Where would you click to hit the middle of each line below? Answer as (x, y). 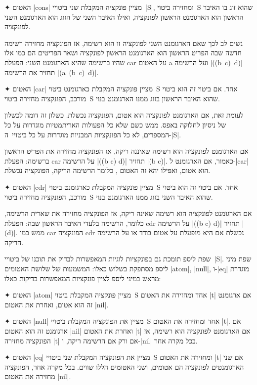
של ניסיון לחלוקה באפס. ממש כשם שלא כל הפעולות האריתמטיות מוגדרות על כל (115, 124)
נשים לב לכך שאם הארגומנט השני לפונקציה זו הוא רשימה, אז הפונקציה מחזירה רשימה (124, 43)
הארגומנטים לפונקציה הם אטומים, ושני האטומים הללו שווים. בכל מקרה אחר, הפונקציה (124, 366)
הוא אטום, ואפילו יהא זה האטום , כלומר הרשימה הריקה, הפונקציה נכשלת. (107, 170)
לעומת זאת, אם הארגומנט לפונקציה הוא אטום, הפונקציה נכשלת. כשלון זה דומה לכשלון (124, 115)
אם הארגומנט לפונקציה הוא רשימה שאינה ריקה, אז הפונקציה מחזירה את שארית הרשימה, (128, 213)
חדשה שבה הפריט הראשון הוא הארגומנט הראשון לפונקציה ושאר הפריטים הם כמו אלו (123, 53)
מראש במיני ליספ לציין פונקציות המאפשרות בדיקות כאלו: (83, 278)
